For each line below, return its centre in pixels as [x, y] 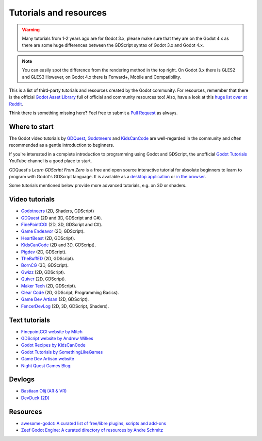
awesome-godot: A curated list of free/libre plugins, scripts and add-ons [94, 423]
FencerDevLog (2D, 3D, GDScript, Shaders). [65, 306]
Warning [31, 30]
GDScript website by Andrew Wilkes [57, 338]
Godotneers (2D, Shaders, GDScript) [57, 211]
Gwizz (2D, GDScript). [43, 272]
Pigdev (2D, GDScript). [44, 252]
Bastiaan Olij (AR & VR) [44, 391]
